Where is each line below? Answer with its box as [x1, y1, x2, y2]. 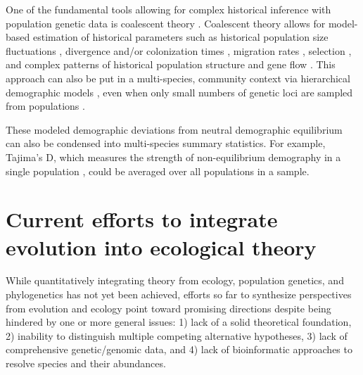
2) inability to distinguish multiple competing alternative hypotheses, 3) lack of [6, 328, 348, 343]
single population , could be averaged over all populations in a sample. [6, 163, 310, 178]
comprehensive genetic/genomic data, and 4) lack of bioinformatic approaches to [6, 342, 352, 357]
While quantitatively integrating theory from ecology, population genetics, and [6, 273, 344, 288]
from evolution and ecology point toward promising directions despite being [6, 300, 331, 315]
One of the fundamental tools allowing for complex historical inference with [6, 2, 331, 16]
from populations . [6, 98, 85, 113]
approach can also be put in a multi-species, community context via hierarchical [6, 70, 350, 85]
